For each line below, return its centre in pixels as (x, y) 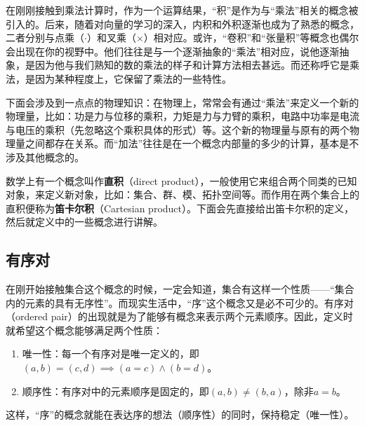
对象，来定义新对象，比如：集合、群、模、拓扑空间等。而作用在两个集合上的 (182, 194)
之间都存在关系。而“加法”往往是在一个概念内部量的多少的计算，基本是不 (192, 143)
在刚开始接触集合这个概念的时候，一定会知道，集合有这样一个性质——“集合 (180, 289)
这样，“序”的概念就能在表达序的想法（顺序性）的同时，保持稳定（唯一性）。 (180, 414)
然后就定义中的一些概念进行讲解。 (84, 222)
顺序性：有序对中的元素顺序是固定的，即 (115, 391)
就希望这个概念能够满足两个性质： (84, 330)
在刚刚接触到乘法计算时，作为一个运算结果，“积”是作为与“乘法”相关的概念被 (182, 10)
